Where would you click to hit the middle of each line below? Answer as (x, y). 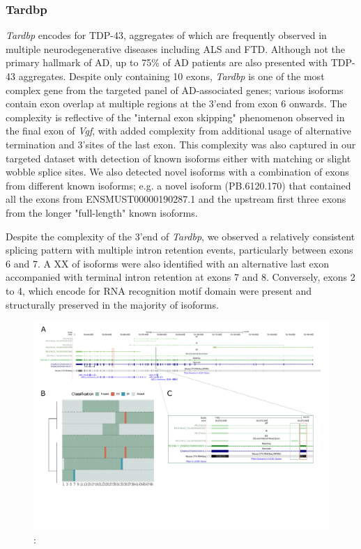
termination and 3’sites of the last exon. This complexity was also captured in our (181, 144)
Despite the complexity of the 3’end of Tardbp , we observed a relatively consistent (180, 236)
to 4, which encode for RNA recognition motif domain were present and (159, 290)
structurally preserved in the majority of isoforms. (112, 304)
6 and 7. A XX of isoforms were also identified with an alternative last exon (167, 263)
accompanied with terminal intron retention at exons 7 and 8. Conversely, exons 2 (180, 277)
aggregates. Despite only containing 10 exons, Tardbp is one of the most (171, 76)
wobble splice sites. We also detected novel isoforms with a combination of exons (177, 172)
